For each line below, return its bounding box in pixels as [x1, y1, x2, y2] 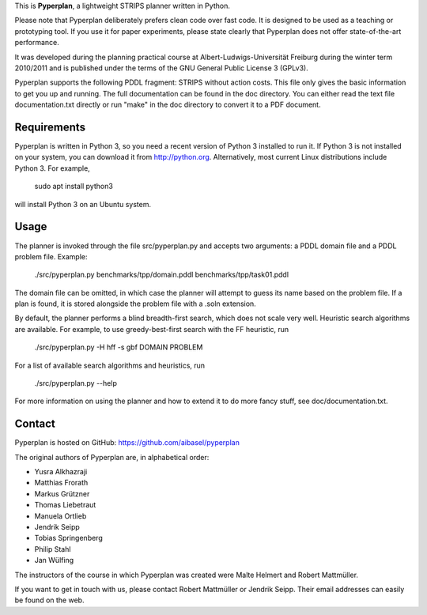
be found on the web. [14, 595, 85, 605]
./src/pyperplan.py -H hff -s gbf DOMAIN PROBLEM [34, 342, 203, 352]
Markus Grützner [34, 489, 90, 498]
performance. [14, 38, 59, 47]
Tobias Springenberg [34, 534, 103, 543]
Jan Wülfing [34, 556, 74, 565]
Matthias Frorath [34, 478, 89, 488]
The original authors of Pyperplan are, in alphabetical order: [14, 452, 210, 462]
